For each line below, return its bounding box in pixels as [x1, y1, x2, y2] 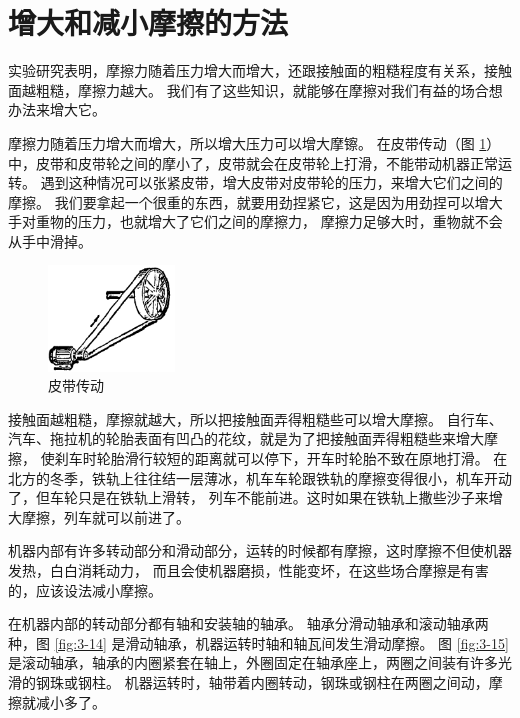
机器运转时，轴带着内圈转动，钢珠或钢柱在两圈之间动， [124, 671, 489, 692]
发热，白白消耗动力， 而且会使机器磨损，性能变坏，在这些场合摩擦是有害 [8, 560, 489, 580]
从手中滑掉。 [8, 230, 92, 251]
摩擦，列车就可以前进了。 [21, 506, 190, 527]
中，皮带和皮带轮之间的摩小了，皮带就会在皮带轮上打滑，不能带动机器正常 [8, 152, 498, 173]
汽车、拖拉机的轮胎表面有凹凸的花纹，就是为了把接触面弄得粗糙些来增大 [8, 428, 484, 449]
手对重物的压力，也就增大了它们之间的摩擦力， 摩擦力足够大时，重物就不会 [8, 211, 503, 232]
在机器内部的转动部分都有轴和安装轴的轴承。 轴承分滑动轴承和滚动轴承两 [8, 613, 489, 634]
